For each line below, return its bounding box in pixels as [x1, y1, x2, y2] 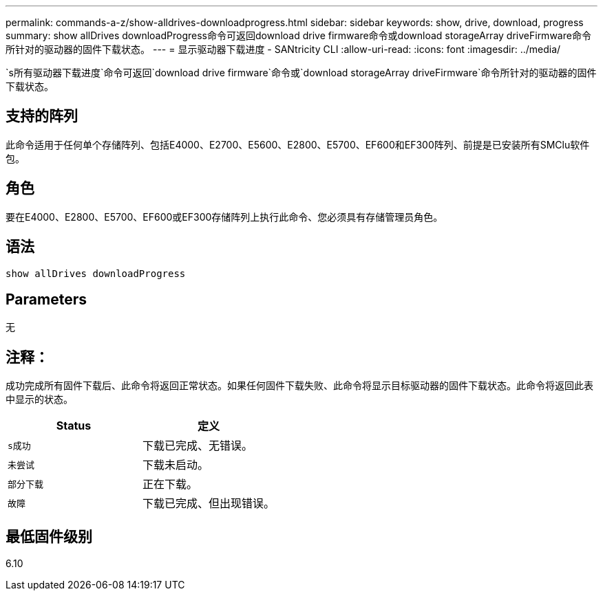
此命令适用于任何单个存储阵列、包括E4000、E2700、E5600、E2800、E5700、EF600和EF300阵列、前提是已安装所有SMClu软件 [6, 138, 590, 151]
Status [56, 419, 92, 433]
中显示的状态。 [6, 393, 73, 406]
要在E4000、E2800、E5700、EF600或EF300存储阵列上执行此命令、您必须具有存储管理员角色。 [6, 210, 443, 223]
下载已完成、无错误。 [142, 439, 253, 453]
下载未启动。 [142, 458, 209, 472]
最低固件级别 [6, 527, 92, 545]
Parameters [6, 290, 87, 308]
